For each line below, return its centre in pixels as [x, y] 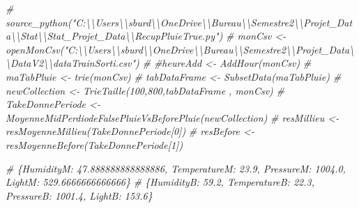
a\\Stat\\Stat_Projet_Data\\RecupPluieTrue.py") [114, 36]
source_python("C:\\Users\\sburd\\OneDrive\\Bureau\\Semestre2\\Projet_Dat [179, 22]
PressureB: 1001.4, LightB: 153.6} [79, 195]
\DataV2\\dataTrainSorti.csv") [72, 63]
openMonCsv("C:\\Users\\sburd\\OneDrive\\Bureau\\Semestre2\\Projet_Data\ [180, 49]
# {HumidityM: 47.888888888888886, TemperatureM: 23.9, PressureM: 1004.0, [176, 168]
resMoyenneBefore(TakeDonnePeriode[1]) [94, 144]
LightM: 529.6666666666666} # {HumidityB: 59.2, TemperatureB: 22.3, [160, 182]
